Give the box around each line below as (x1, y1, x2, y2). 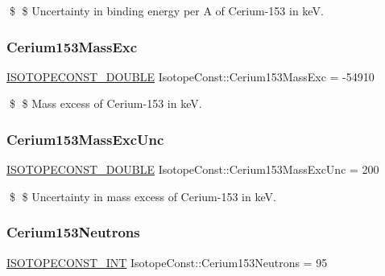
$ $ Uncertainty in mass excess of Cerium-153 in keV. (9, 187, 276, 204)
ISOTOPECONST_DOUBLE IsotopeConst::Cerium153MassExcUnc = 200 (6, 161, 379, 178)
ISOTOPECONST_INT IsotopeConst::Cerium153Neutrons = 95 (6, 253, 328, 270)
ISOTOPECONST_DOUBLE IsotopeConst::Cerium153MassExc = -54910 (6, 68, 375, 84)
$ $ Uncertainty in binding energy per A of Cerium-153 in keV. (9, 2, 324, 19)
